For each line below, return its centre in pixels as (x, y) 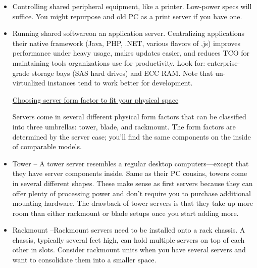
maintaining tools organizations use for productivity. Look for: (109, 62)
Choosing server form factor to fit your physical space (95, 99)
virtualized (29, 83)
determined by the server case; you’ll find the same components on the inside (132, 136)
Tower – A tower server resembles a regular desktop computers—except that (131, 163)
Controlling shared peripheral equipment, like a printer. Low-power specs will (132, 6)
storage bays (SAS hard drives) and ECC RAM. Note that (122, 73)
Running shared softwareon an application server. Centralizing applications (128, 33)
